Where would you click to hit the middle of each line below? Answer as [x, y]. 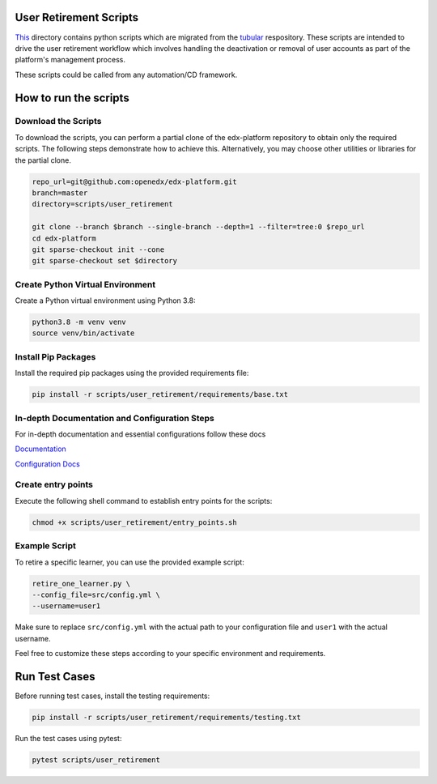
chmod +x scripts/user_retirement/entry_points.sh [135, 522]
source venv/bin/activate [83, 333]
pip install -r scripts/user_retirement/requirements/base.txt [160, 394]
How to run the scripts [72, 98]
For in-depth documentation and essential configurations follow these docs [140, 434]
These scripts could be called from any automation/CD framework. [126, 75]
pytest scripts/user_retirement [96, 760]
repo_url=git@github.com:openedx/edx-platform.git [135, 181]
